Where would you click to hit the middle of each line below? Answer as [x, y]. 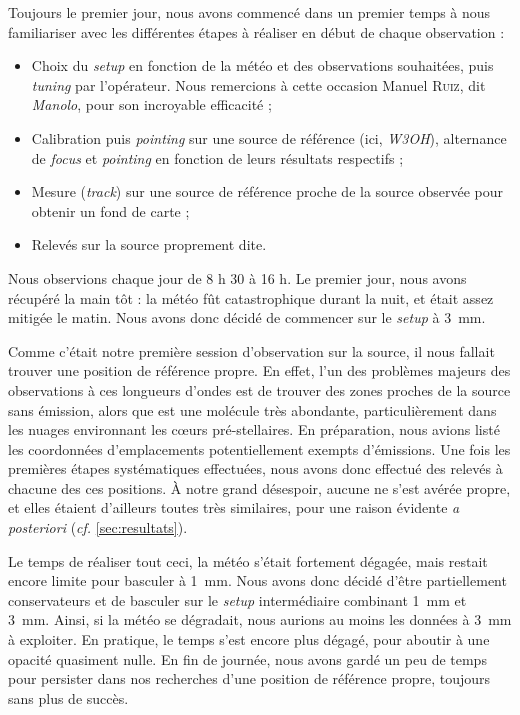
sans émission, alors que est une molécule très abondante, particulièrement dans [252, 409]
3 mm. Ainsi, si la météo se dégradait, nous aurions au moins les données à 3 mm [260, 619]
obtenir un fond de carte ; [110, 210]
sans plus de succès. [68, 697]
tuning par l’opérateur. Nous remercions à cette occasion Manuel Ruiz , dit [258, 84]
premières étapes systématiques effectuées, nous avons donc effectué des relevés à [255, 468]
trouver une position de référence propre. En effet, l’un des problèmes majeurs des [259, 370]
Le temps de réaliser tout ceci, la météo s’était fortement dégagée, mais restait [248, 560]
